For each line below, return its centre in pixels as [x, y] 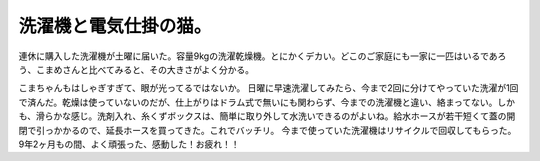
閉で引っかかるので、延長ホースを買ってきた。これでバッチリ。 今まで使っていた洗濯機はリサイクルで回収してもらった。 [267, 130]
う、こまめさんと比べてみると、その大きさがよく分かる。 [136, 69]
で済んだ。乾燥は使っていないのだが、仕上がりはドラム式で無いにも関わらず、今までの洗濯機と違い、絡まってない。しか [266, 102]
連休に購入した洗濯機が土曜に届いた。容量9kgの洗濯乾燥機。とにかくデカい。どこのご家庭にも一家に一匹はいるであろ [262, 56]
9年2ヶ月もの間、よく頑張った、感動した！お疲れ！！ [129, 144]
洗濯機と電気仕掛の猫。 [115, 26]
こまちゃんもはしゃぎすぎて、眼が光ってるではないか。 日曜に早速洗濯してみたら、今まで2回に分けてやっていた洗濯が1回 [268, 88]
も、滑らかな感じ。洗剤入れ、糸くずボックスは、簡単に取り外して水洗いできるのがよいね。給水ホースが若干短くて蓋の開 [267, 116]
